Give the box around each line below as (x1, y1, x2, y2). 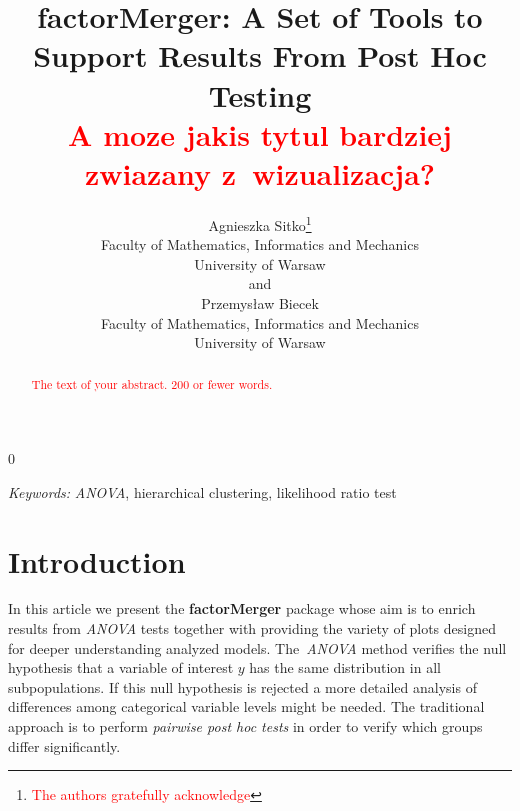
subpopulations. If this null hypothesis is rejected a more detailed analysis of (8, 676, 477, 697)
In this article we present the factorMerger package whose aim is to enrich (8, 598, 476, 619)
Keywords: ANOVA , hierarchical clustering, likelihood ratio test (8, 481, 397, 502)
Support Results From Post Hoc (33, 35, 487, 76)
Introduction (8, 540, 186, 581)
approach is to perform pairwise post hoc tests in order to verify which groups (8, 716, 483, 737)
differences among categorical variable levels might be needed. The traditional (8, 696, 485, 717)
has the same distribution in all (249, 657, 441, 678)
